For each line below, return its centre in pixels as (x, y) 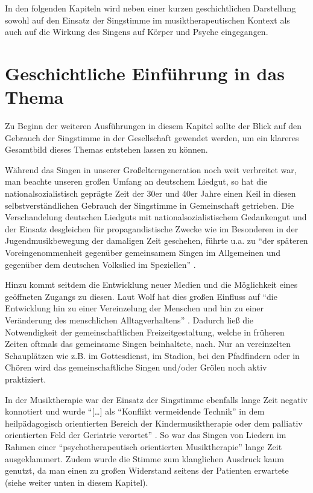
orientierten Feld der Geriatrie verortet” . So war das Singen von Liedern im (146, 435)
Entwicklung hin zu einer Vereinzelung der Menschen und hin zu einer (134, 308)
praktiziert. (26, 379)
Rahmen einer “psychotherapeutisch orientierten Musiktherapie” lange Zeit (144, 446)
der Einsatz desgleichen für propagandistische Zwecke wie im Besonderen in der (152, 228)
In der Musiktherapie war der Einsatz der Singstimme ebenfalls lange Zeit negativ (156, 399)
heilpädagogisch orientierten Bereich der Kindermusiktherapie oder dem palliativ (154, 423)
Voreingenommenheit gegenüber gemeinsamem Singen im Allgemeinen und (143, 253)
